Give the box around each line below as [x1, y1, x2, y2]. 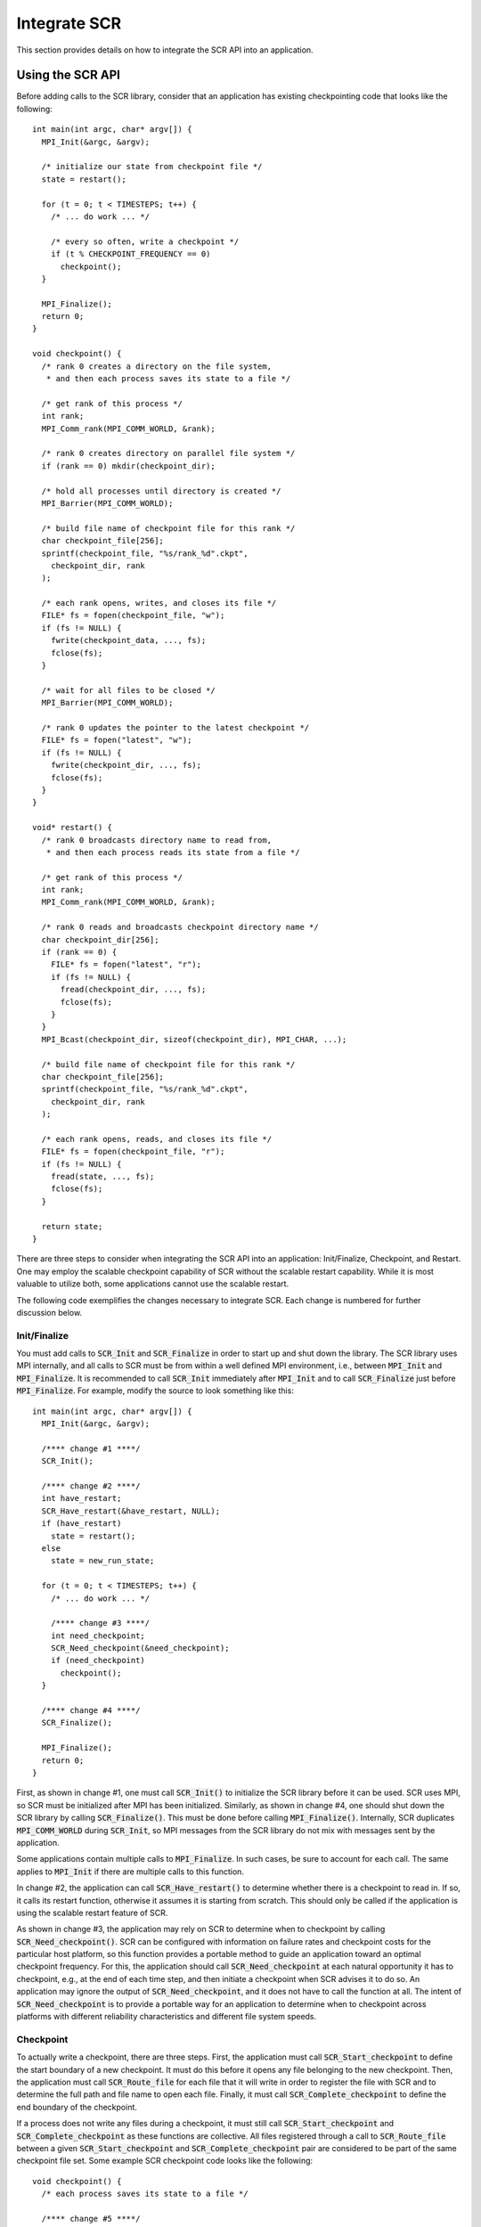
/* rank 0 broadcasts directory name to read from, [41, 835, 272, 845]
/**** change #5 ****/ [41, 2214, 141, 2223]
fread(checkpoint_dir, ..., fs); [60, 984, 207, 995]
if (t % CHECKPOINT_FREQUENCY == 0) [50, 249, 211, 259]
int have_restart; [41, 1493, 122, 1504]
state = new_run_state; [50, 1555, 155, 1566]
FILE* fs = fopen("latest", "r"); [50, 959, 202, 970]
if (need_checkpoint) [50, 1655, 146, 1666]
